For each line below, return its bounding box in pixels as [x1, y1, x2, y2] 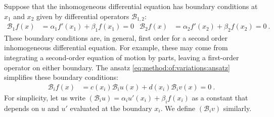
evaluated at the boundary [70, 102, 152, 113]
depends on [4, 102, 39, 113]
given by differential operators [36, 11, 129, 21]
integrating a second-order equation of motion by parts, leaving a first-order [4, 52, 239, 63]
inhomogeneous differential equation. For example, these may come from [4, 42, 228, 53]
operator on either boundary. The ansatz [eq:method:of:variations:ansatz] [4, 62, 230, 72]
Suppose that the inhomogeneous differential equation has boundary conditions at [4, 1, 258, 11]
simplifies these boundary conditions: [4, 72, 118, 82]
